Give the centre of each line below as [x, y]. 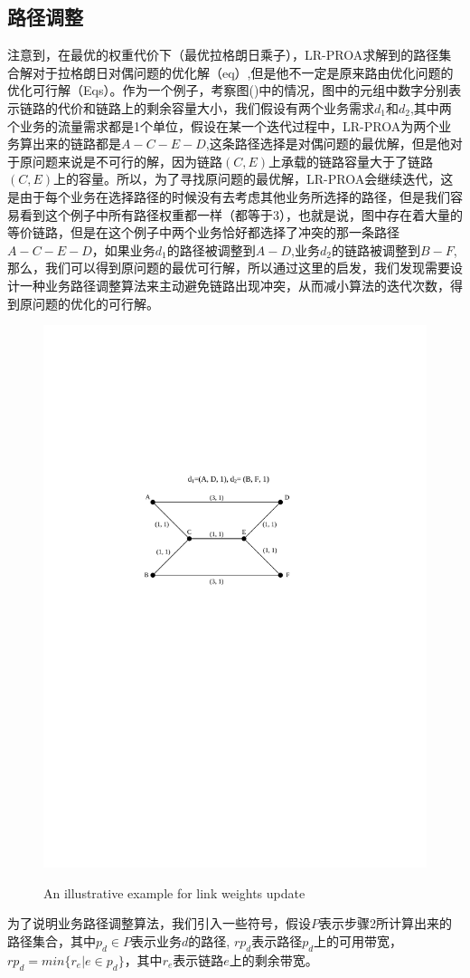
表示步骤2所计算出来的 [385, 923]
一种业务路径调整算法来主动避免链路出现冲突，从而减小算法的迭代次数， [235, 285]
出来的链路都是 [76, 144]
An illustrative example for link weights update [174, 892]
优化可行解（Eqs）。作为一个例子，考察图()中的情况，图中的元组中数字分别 [228, 90]
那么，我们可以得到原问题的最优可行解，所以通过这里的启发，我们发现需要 [229, 268]
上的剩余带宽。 [273, 959]
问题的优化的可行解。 [95, 303]
